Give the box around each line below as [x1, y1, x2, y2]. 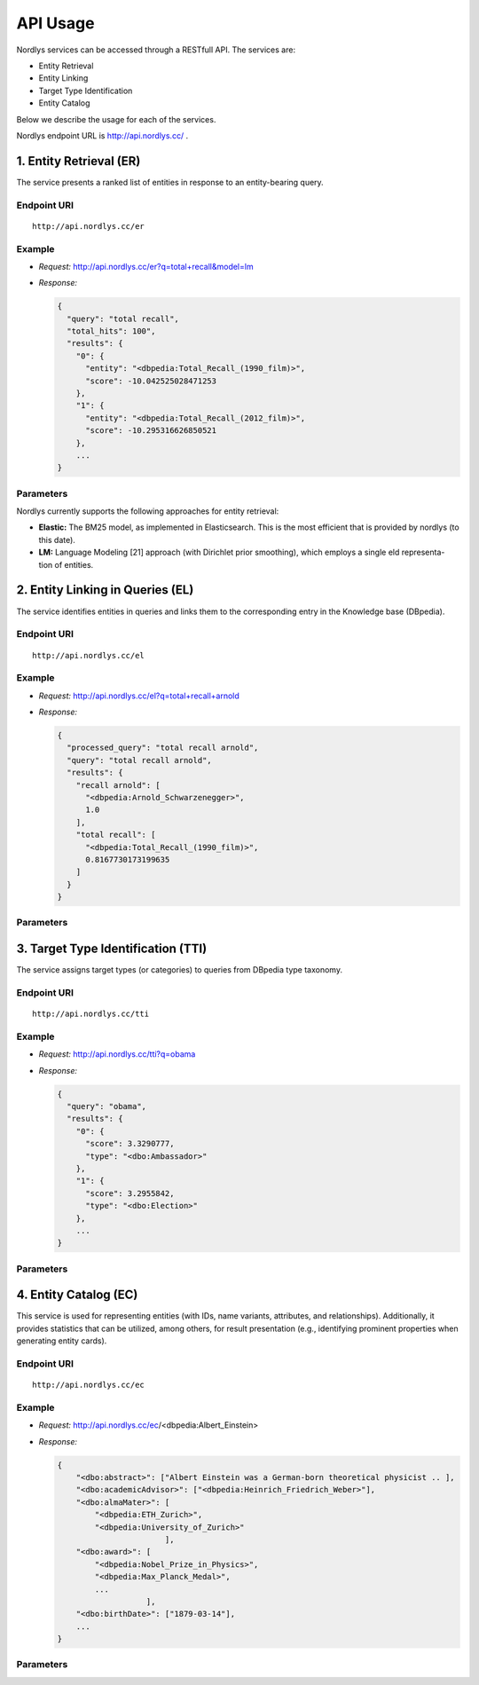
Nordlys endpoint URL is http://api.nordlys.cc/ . [16, 130, 189, 141]
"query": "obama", [67, 1101, 146, 1112]
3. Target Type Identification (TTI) [16, 941, 208, 957]
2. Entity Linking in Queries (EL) [16, 582, 194, 598]
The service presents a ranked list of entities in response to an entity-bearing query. [16, 177, 324, 187]
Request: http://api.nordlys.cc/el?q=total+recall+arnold [38, 690, 239, 701]
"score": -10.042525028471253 [85, 375, 217, 386]
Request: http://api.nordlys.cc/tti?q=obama [38, 1049, 196, 1059]
